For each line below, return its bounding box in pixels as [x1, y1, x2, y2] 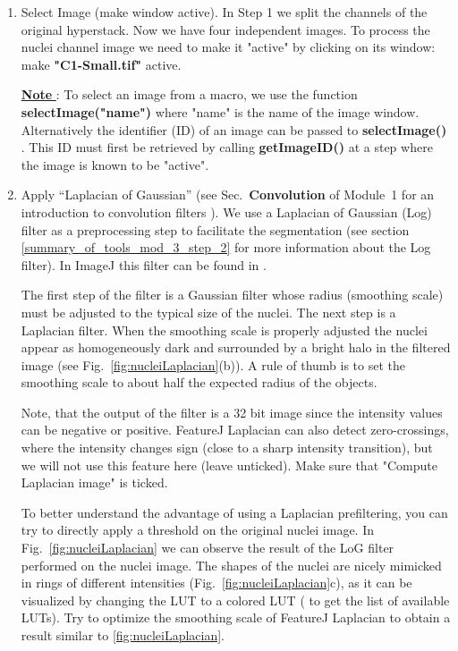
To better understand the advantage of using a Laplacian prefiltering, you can [21, 503, 448, 521]
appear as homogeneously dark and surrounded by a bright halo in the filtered [21, 338, 451, 357]
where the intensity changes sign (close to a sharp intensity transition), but [21, 438, 433, 457]
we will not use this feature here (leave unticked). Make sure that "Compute [21, 455, 438, 474]
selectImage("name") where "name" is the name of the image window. [21, 102, 420, 121]
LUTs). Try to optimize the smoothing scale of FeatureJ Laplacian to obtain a [21, 608, 451, 627]
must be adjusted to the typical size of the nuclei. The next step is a [21, 302, 396, 321]
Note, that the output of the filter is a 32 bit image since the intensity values [21, 402, 443, 421]
